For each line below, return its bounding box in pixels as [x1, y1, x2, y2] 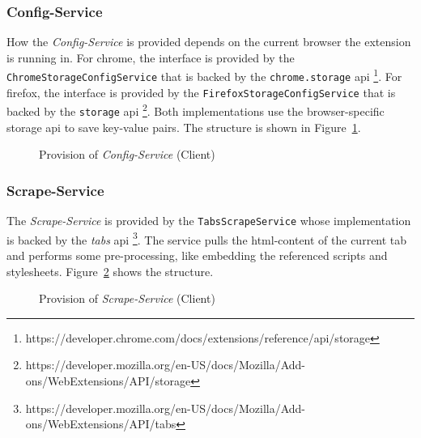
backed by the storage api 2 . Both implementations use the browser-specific [6, 100, 385, 120]
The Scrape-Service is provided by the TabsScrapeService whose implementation [6, 212, 411, 229]
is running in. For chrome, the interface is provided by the [6, 49, 295, 66]
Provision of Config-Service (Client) [39, 146, 215, 163]
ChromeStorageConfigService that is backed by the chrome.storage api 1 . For [6, 66, 402, 85]
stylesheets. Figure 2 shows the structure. [6, 262, 214, 279]
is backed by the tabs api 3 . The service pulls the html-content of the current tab [6, 228, 407, 248]
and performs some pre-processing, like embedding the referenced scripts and [6, 247, 388, 263]
